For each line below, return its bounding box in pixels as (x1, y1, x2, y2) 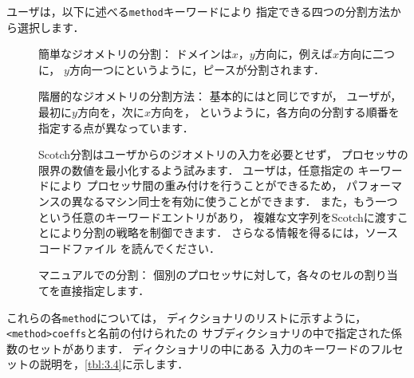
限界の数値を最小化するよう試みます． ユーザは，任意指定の (38, 161, 354, 178)
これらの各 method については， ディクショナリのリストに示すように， (6, 309, 367, 325)
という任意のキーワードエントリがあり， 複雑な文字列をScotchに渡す (38, 208, 397, 225)
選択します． (17, 18, 85, 35)
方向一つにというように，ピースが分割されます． (69, 61, 325, 77)
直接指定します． (60, 282, 150, 298)
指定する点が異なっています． (38, 119, 194, 136)
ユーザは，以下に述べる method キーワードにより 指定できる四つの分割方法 (6, 3, 390, 19)
